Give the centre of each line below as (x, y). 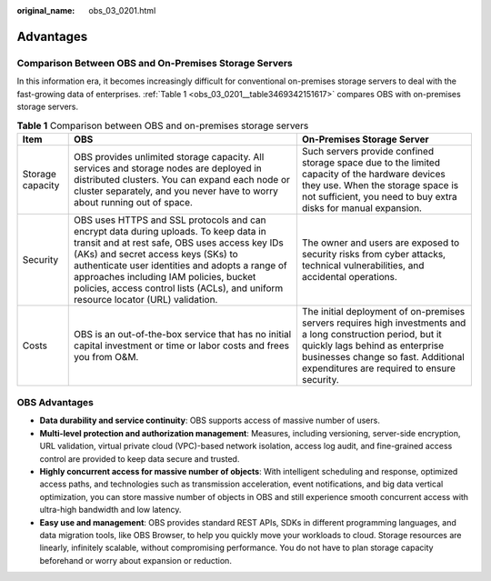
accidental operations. (349, 276)
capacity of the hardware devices (373, 174)
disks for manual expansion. (362, 207)
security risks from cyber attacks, (373, 254)
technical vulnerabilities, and (363, 265)
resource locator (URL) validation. (146, 299)
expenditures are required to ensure (379, 368)
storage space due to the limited (371, 162)
